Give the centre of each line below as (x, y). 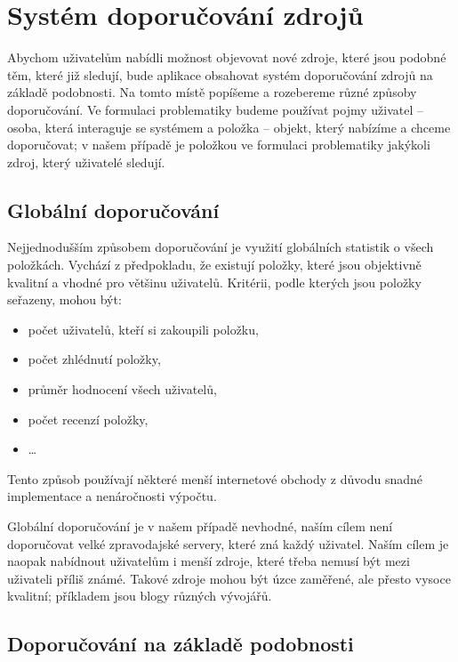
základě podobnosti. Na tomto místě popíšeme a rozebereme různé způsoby (212, 92)
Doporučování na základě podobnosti (181, 644)
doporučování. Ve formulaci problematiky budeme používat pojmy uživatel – (215, 109)
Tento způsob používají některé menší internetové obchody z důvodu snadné (215, 478)
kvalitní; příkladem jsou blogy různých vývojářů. (140, 596)
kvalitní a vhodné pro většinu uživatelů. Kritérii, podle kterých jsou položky (214, 282)
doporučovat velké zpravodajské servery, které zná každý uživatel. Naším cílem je (228, 543)
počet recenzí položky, (88, 419)
